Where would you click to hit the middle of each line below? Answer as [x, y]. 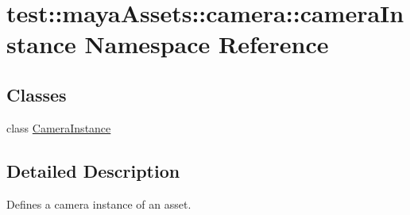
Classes [37, 94]
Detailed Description [93, 170]
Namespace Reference [207, 44]
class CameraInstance [59, 127]
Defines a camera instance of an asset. [99, 203]
